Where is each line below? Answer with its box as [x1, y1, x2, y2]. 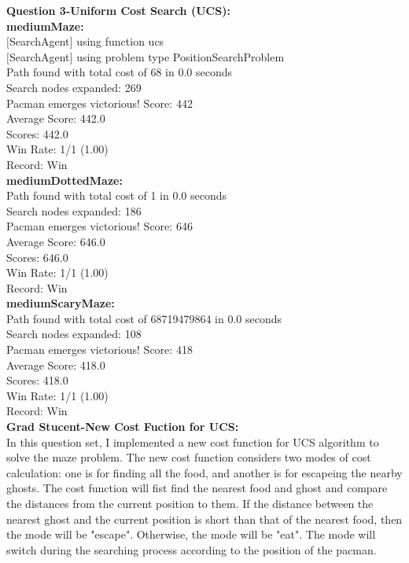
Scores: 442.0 [6, 125, 68, 142]
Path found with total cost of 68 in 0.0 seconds [6, 64, 233, 80]
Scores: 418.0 [6, 372, 68, 388]
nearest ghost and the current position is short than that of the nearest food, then [6, 510, 403, 527]
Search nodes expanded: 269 [6, 79, 142, 95]
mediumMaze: [6, 17, 84, 34]
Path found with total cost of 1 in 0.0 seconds [6, 187, 227, 204]
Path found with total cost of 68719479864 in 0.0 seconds [6, 310, 282, 326]
